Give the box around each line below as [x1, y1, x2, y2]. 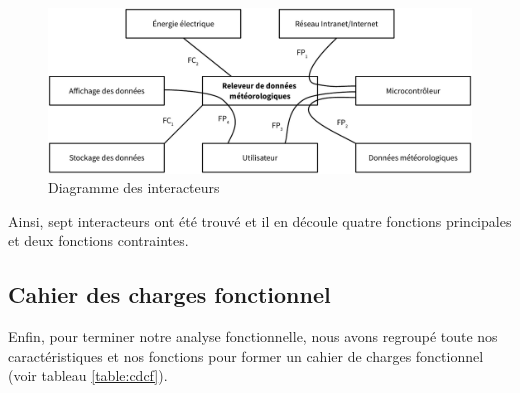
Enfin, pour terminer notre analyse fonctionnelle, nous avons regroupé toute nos [8, 326, 498, 347]
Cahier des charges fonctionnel [8, 279, 331, 310]
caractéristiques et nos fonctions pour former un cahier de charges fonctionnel [8, 345, 484, 366]
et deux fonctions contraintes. [8, 230, 189, 251]
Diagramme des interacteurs [48, 177, 220, 198]
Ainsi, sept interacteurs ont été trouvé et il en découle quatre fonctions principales [8, 210, 512, 231]
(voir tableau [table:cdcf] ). [8, 365, 168, 386]
